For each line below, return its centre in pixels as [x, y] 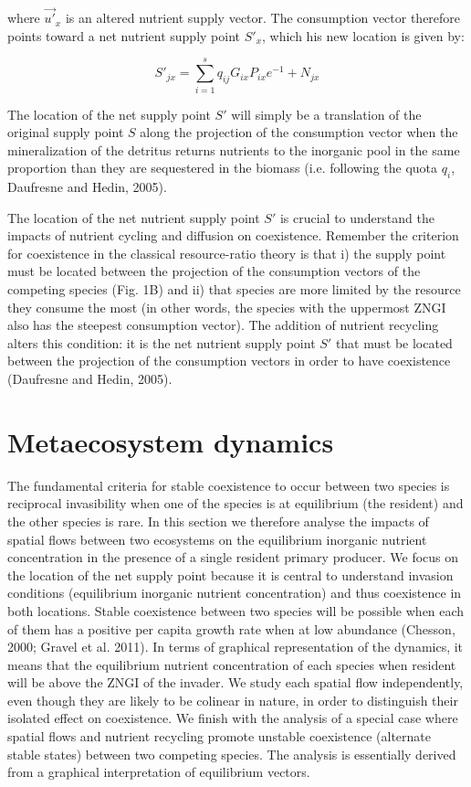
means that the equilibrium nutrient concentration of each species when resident [232, 664]
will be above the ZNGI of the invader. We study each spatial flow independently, [235, 682]
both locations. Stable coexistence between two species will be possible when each [236, 610]
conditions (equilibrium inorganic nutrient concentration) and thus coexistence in [235, 593]
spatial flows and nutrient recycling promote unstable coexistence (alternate [220, 736]
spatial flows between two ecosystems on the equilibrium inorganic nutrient [217, 539]
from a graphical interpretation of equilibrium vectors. [159, 772]
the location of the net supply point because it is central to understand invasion [230, 574]
